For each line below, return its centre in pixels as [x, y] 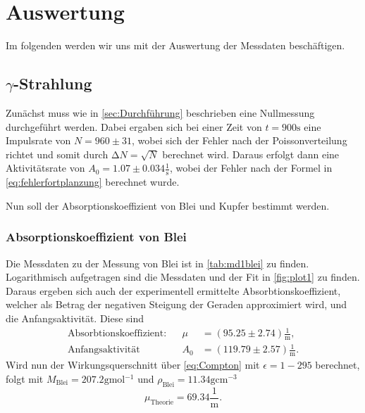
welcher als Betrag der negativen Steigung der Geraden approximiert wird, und [177, 304]
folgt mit [25, 378]
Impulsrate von [38, 140]
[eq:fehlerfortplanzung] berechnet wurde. [93, 182]
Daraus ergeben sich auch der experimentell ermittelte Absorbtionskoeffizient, [173, 290]
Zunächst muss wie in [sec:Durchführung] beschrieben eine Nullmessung [160, 112]
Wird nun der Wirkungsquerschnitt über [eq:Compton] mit [133, 365]
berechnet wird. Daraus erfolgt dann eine [251, 154]
